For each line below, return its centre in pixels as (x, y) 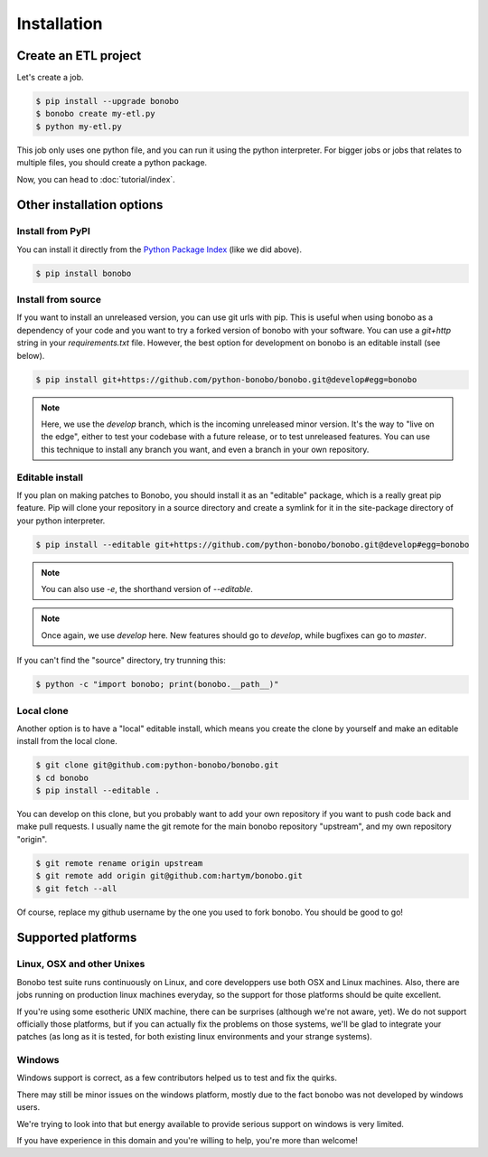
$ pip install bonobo (84, 273)
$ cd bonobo (62, 778)
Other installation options (90, 205)
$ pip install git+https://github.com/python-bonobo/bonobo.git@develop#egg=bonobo (226, 379)
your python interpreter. (61, 521)
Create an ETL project (79, 56)
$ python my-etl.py (79, 126)
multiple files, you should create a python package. (112, 163)
